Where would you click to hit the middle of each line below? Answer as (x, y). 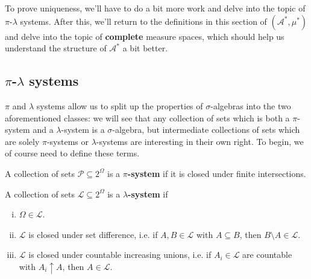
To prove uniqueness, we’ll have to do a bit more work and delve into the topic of (155, 8)
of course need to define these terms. (72, 153)
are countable (267, 255)
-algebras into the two (251, 105)
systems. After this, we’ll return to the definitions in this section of (143, 21)
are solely (22, 141)
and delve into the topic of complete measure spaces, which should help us (145, 36)
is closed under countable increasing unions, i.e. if (120, 255)
